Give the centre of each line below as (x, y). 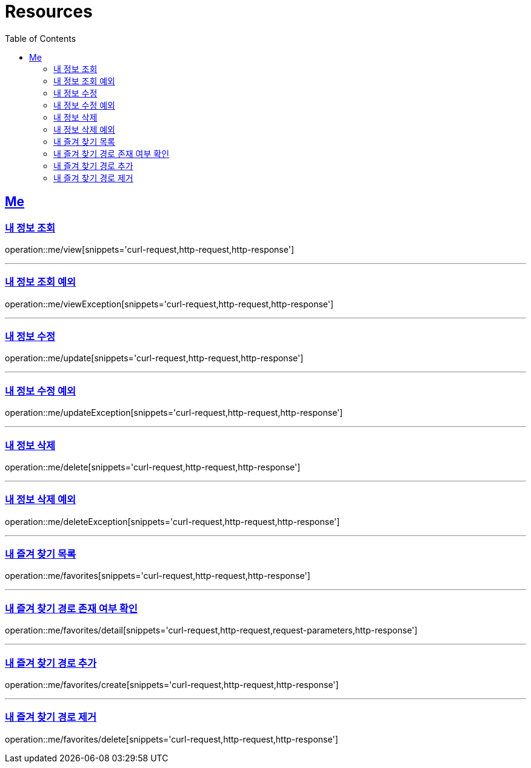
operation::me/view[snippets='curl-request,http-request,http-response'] (150, 249)
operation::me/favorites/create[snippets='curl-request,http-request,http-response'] (172, 684)
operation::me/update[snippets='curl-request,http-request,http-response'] (154, 358)
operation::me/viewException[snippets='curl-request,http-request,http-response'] (169, 304)
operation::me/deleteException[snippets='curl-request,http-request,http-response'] (172, 521)
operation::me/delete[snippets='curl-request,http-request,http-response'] (153, 467)
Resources (49, 12)
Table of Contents (41, 38)
